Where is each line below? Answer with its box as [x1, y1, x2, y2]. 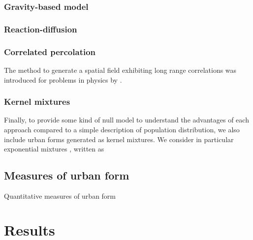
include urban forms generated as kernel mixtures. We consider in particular [4, 134, 234, 144]
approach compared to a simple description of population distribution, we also [4, 124, 240, 134]
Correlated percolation [4, 45, 96, 58]
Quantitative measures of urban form [4, 190, 116, 201]
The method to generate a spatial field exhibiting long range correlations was [4, 64, 237, 75]
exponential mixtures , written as [4, 144, 104, 154]
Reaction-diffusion [4, 23, 77, 35]
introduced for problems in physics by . [4, 74, 122, 85]
